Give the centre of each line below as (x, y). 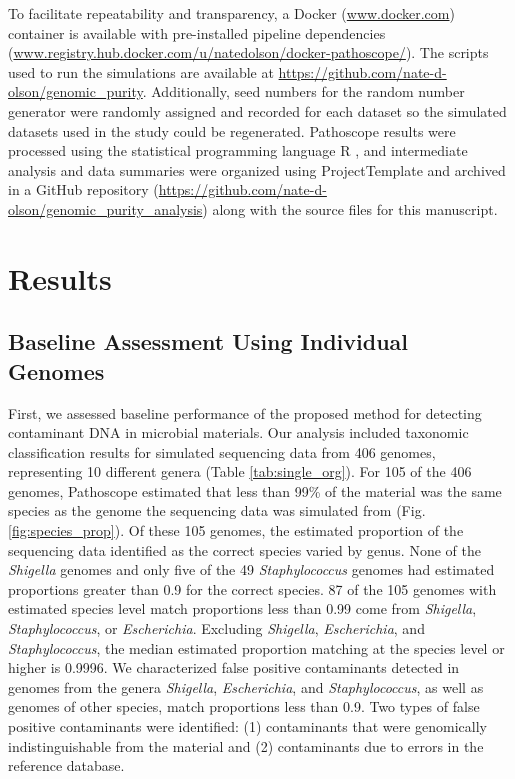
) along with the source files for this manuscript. (350, 208)
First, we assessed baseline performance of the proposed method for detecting (245, 412)
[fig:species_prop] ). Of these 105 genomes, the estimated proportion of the (236, 530)
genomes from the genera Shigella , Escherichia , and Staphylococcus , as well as (246, 686)
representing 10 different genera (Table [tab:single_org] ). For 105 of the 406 (240, 471)
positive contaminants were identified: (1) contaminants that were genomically (248, 726)
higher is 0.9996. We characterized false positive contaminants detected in (234, 667)
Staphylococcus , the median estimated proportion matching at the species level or (256, 647)
